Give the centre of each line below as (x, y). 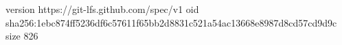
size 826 (22, 36)
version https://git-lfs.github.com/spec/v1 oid (102, 9)
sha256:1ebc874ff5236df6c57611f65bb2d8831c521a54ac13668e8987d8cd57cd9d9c (171, 22)
